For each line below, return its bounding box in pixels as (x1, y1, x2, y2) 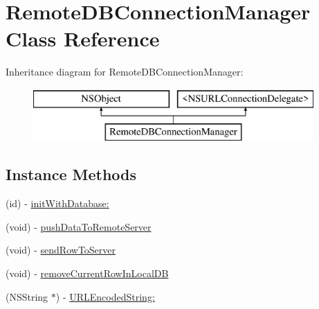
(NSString (6, 289, 48, 303)
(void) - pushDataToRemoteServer (6, 219, 152, 233)
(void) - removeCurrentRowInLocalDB (6, 266, 169, 281)
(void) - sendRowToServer (6, 242, 116, 257)
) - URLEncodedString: (55, 289, 155, 303)
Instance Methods (6, 164, 136, 185)
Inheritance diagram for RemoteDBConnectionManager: (6, 64, 244, 79)
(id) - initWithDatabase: (6, 196, 109, 211)
